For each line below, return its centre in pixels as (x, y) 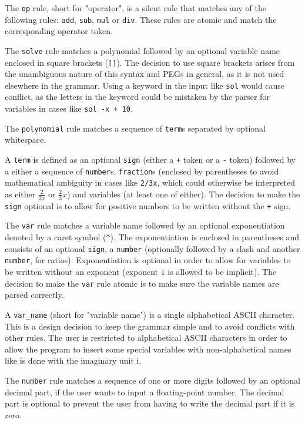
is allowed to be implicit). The (222, 272)
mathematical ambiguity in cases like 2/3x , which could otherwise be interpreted (150, 182)
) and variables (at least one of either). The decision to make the (184, 194)
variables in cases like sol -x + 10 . (69, 108)
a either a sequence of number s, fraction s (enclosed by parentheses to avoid (142, 171)
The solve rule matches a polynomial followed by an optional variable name (143, 50)
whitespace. (26, 140)
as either (20, 194)
